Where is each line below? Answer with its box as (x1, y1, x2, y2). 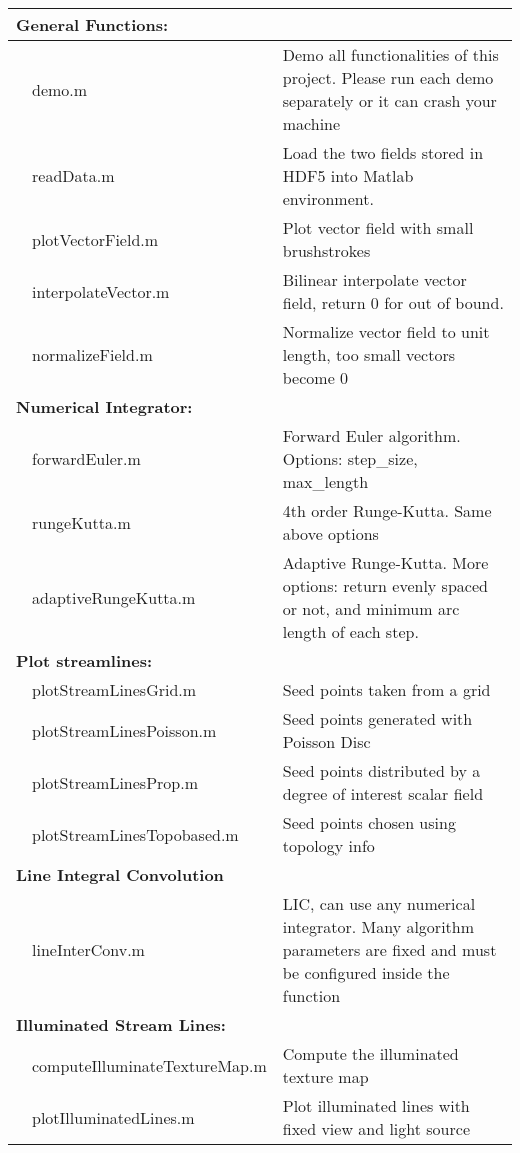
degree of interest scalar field (282, 782, 484, 805)
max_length (282, 470, 369, 493)
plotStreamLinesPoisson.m (32, 718, 217, 742)
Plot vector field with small (282, 216, 474, 239)
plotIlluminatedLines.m (32, 1105, 195, 1129)
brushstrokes (282, 239, 371, 262)
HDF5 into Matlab (282, 164, 414, 187)
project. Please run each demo (282, 66, 494, 89)
